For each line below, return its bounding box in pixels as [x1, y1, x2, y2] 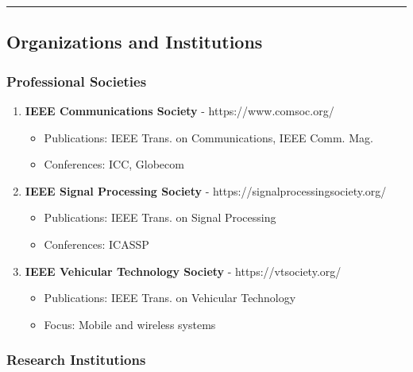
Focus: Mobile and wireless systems [44, 316, 216, 332]
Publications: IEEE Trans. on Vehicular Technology [44, 289, 296, 306]
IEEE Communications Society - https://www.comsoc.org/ [25, 103, 334, 118]
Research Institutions [6, 350, 146, 370]
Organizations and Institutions [6, 29, 263, 54]
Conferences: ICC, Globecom [44, 156, 184, 172]
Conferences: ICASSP [44, 235, 149, 252]
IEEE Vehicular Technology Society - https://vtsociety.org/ [25, 262, 342, 279]
